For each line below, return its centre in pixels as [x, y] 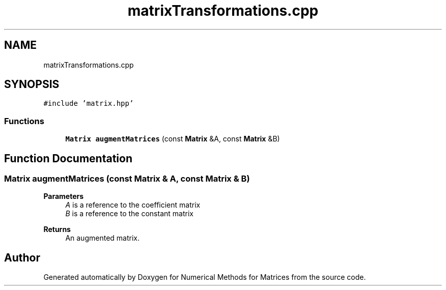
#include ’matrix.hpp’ [89, 104]
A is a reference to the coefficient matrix [133, 205]
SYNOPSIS [32, 84]
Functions [24, 121]
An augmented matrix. [102, 238]
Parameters [64, 196]
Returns [57, 229]
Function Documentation [68, 158]
